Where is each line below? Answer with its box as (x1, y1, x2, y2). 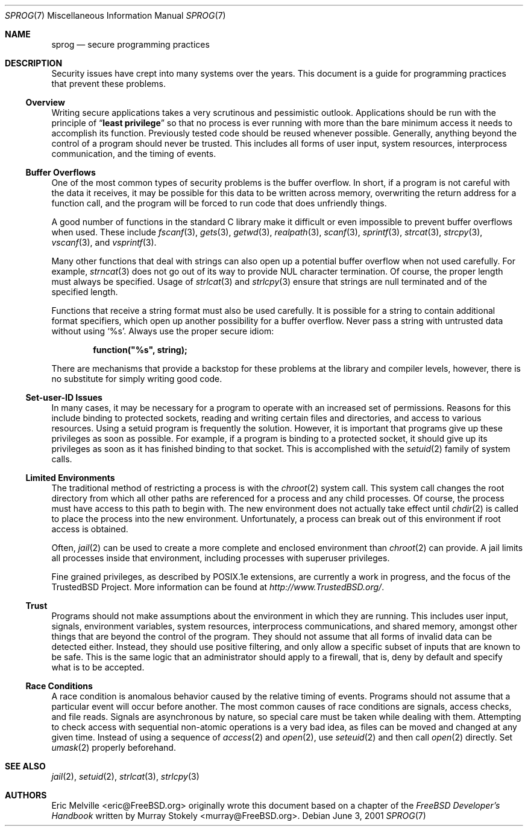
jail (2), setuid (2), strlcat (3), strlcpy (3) (51, 771, 200, 782)
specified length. (51, 287, 118, 297)
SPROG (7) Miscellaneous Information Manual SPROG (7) (5, 10, 226, 21)
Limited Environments (25, 473, 115, 483)
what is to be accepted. (51, 662, 145, 672)
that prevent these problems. (51, 78, 166, 89)
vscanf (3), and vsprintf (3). (51, 237, 157, 247)
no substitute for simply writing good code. (51, 374, 222, 384)
